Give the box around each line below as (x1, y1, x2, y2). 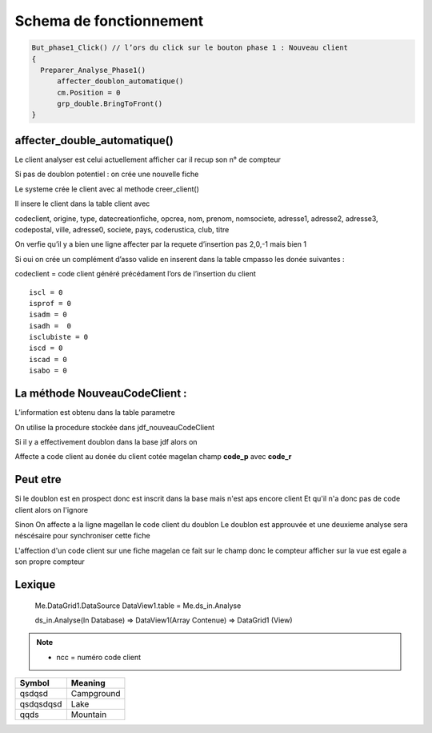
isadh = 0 (29, 321, 72, 330)
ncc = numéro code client (56, 652, 142, 662)
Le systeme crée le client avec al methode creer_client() (14, 184, 200, 194)
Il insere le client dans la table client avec (14, 199, 150, 208)
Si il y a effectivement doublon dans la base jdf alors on (14, 437, 198, 446)
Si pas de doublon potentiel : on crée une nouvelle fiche (14, 169, 199, 179)
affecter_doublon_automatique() (57, 77, 184, 86)
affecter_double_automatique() (14, 133, 174, 147)
